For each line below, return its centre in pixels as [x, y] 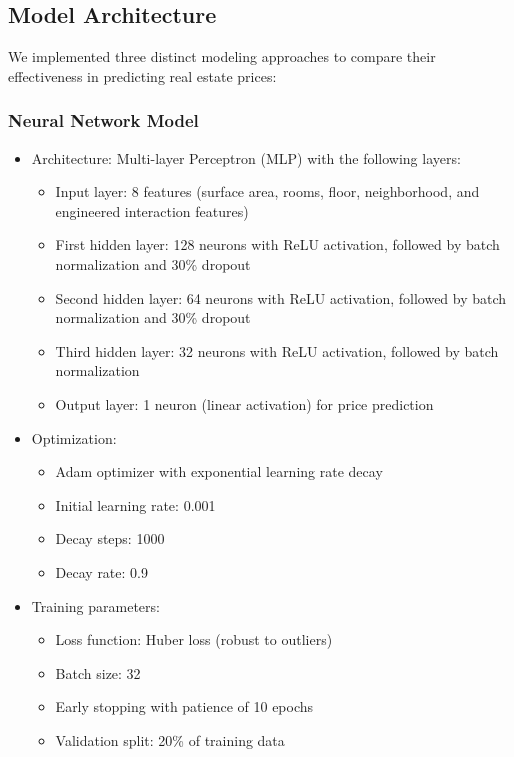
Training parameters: [95, 605]
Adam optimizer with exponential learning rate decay [219, 471]
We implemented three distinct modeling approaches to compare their [222, 56]
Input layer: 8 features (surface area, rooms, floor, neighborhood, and [267, 191]
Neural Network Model [103, 120]
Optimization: [74, 437]
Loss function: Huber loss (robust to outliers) [194, 639]
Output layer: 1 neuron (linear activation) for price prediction [244, 403]
